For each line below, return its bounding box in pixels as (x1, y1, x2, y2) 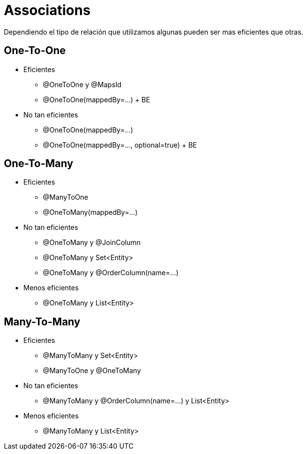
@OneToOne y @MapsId (43, 80, 122, 89)
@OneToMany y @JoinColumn (43, 238, 141, 247)
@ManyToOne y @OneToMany (43, 366, 141, 375)
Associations (4, 2, 91, 19)
